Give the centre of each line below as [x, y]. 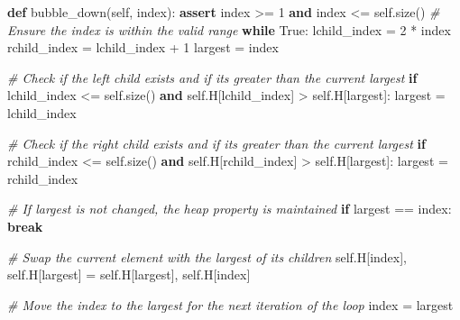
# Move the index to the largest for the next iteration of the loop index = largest [230, 304]
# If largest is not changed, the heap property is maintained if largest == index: [230, 209]
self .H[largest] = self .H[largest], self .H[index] [129, 274]
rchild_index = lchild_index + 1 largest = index [143, 47]
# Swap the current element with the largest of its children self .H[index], [207, 256]
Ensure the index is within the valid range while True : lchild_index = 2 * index [229, 29]
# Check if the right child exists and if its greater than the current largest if [216, 143]
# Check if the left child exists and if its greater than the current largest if [212, 77]
